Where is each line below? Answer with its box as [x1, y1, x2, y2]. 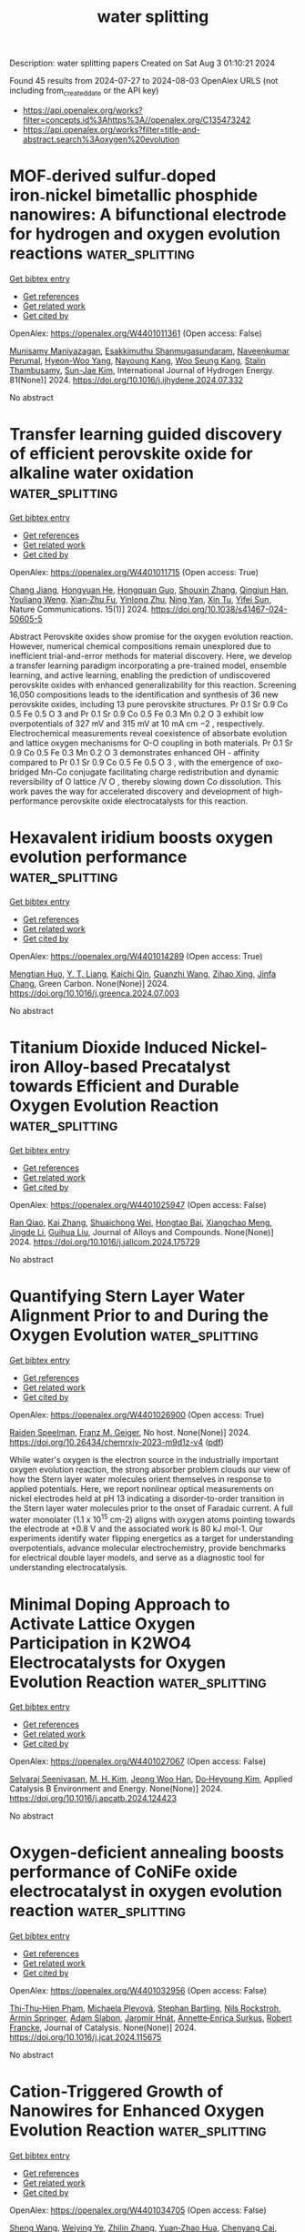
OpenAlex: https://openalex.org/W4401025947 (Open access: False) [9, 1199, 267, 1210]
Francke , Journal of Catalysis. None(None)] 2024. [9, 2023, 198, 2034]
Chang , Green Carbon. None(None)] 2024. [9, 978, 170, 989]
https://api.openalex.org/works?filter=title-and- [22, 124, 200, 135]
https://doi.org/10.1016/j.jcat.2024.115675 [9, 2032, 162, 2043]
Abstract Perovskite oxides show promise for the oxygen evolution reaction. [9, 631, 294, 642]
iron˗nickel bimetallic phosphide [9, 185, 258, 206]
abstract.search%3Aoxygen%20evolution [22, 134, 180, 145]
